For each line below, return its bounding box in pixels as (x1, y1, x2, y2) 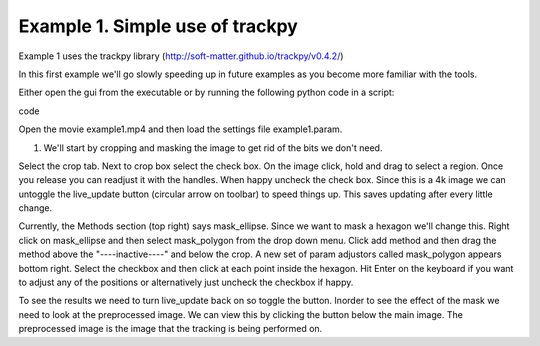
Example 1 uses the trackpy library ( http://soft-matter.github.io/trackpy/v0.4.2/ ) (18, 50, 344, 62)
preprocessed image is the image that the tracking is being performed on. (18, 323, 323, 335)
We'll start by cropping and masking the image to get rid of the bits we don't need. (43, 141, 383, 154)
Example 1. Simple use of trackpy (18, 15, 299, 37)
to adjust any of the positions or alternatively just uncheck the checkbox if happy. (18, 276, 354, 289)
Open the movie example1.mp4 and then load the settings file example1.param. (18, 123, 343, 135)
